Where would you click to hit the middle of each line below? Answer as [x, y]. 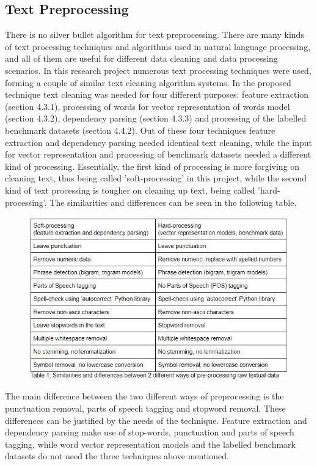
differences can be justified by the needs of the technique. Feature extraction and [156, 420]
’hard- [269, 190]
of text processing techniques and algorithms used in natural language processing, [158, 46]
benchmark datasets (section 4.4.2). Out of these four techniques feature [140, 130]
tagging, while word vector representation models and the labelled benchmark [150, 444]
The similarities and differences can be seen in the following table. [173, 202]
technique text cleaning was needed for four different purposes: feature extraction [157, 94]
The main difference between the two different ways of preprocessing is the [144, 396]
